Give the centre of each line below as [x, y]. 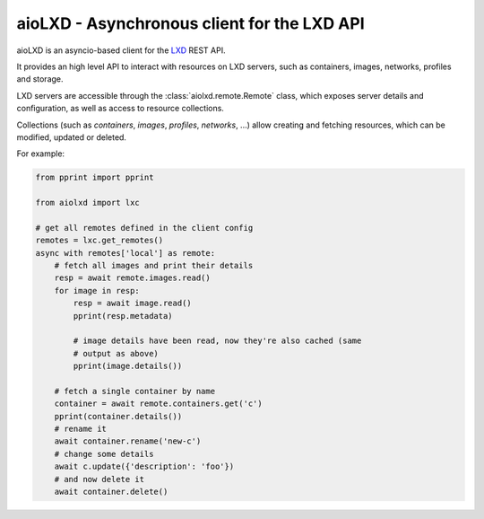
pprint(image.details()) [128, 366]
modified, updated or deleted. [72, 137]
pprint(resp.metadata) [123, 316]
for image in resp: [97, 290]
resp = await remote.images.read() [132, 278]
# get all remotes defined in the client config [144, 228]
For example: [41, 154]
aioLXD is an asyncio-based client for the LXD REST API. [121, 50]
